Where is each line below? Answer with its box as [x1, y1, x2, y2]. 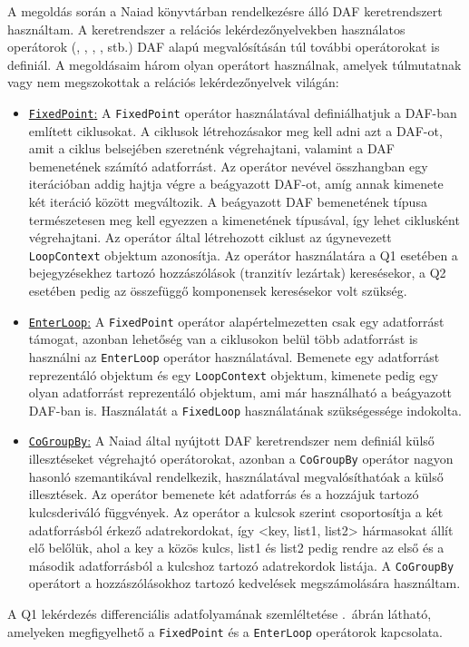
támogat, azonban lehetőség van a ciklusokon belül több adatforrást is [28, 329, 418, 348]
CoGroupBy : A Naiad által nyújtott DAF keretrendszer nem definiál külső [28, 431, 435, 450]
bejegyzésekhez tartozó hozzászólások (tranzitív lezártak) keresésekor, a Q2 [28, 263, 446, 282]
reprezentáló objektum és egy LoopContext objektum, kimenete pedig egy [28, 365, 438, 384]
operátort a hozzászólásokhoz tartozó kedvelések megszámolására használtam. [28, 573, 461, 593]
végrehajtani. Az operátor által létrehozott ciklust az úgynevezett [28, 228, 392, 247]
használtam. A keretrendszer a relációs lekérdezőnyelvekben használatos [7, 19, 405, 38]
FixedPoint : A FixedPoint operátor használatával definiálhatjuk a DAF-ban [28, 103, 457, 122]
